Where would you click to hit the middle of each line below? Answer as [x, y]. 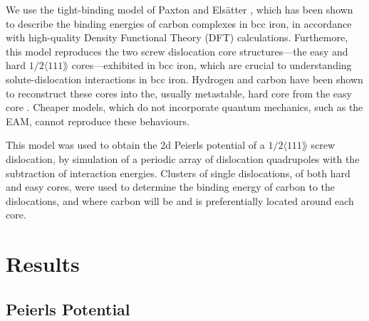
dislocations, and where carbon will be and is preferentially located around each [180, 200]
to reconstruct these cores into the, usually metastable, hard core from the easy [179, 93]
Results [43, 264]
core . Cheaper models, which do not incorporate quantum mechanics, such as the [184, 107]
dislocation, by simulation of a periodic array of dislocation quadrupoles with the [183, 158]
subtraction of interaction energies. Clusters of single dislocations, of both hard [178, 173]
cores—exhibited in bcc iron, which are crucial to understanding [212, 65]
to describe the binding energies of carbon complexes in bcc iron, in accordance [179, 23]
